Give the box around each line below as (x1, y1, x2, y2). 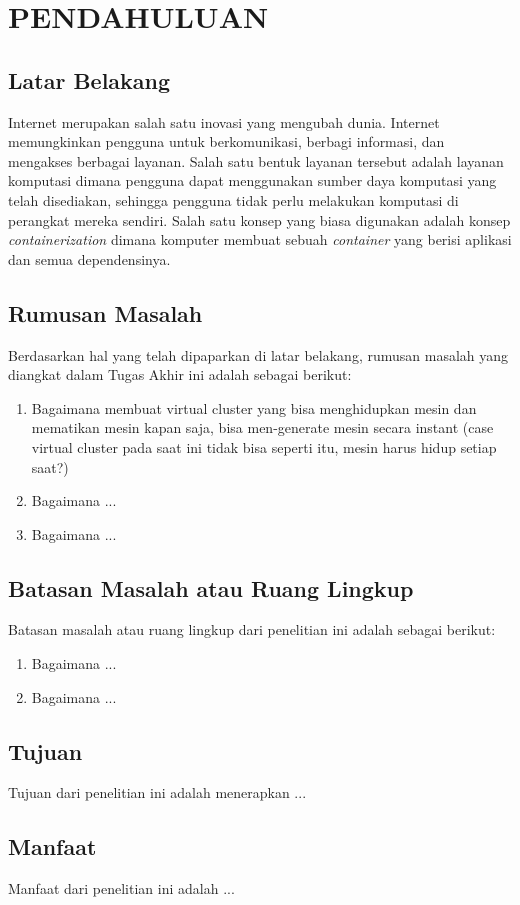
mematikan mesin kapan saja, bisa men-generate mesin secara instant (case (31, 417, 494, 438)
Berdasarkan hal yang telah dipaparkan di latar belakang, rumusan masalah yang (8, 344, 509, 365)
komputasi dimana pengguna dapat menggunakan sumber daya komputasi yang (8, 170, 497, 191)
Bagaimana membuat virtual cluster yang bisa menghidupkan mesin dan (31, 397, 477, 418)
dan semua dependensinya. (8, 248, 171, 269)
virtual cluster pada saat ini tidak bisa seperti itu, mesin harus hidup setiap (31, 436, 497, 457)
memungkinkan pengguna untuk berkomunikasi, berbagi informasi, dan (8, 131, 445, 152)
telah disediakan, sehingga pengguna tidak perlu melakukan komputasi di (8, 189, 459, 210)
